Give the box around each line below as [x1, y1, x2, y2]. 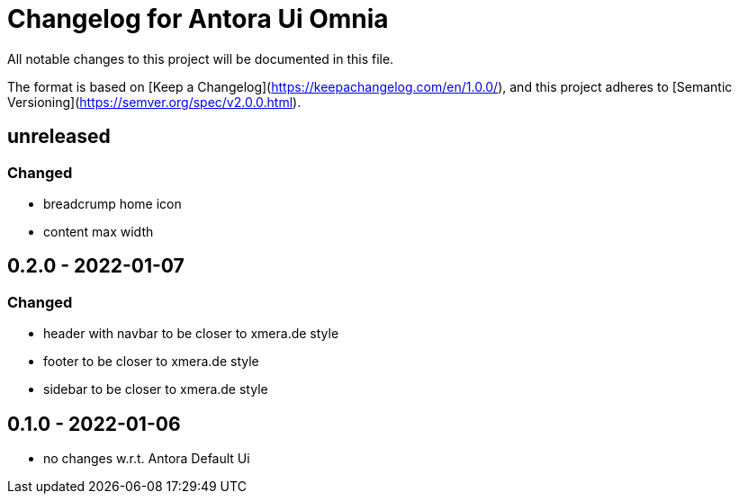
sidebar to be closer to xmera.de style [43, 381, 268, 398]
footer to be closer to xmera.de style [43, 353, 259, 370]
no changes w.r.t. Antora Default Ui [43, 451, 250, 467]
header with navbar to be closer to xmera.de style [43, 326, 339, 342]
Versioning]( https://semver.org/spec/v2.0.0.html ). [7, 94, 302, 110]
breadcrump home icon [43, 195, 182, 211]
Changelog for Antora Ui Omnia [7, 4, 389, 34]
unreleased [7, 125, 111, 148]
